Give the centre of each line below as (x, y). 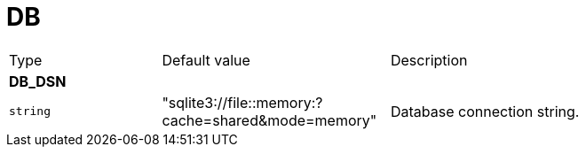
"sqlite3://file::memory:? (242, 102)
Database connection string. (485, 111)
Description (429, 60)
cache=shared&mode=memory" (269, 120)
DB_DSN (38, 81)
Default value (206, 60)
